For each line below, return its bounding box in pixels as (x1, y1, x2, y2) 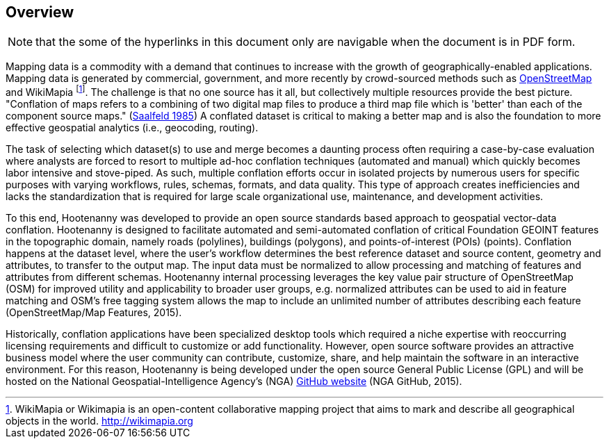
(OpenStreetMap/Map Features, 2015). (6, 306, 182, 319)
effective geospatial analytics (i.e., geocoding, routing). (6, 122, 259, 134)
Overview (6, 3, 74, 21)
